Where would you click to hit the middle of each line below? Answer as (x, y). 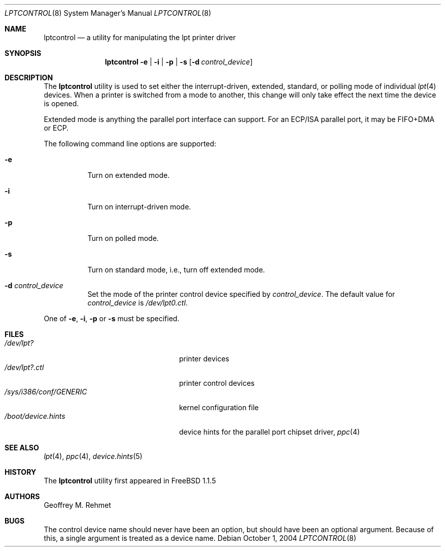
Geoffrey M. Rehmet (77, 505)
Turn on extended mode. (129, 175)
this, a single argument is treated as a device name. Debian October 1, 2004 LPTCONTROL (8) (200, 538)
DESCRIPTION (29, 78)
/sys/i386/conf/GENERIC (46, 392)
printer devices (204, 359)
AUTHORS (22, 496)
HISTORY (21, 472)
